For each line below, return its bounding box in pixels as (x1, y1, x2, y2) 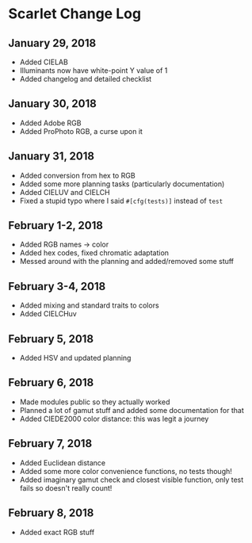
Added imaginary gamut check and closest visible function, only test (19, 475, 244, 484)
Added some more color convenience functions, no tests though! (19, 466, 232, 476)
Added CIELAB (19, 57, 69, 67)
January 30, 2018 (8, 97, 97, 111)
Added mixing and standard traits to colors (19, 300, 160, 310)
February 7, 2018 (8, 437, 93, 450)
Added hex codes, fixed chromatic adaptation (19, 248, 169, 258)
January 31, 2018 (8, 150, 95, 163)
